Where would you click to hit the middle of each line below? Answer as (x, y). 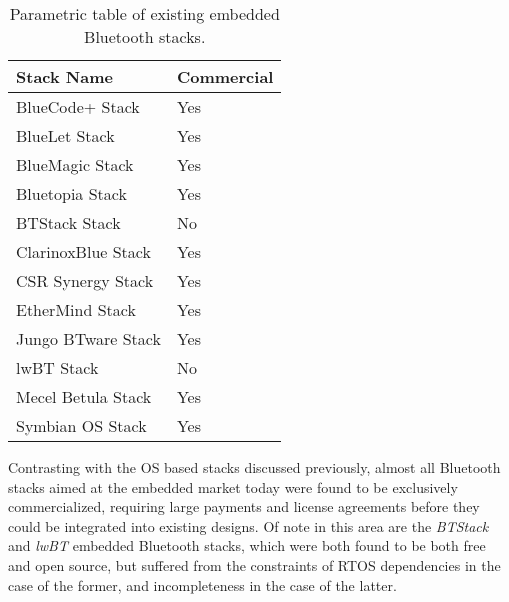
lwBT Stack (57, 367)
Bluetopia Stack (71, 193)
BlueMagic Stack (75, 164)
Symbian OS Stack (81, 425)
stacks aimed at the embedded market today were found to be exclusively (233, 486)
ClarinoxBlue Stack (83, 251)
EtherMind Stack (76, 309)
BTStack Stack (68, 222)
